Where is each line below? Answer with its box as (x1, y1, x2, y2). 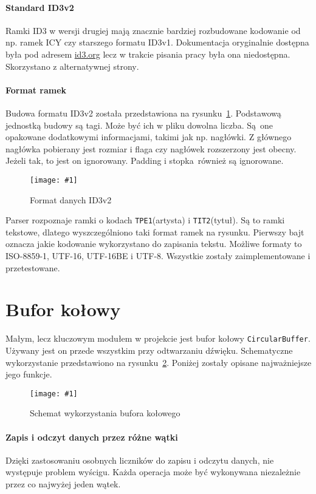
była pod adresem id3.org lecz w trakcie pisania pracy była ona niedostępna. (5, 47, 290, 60)
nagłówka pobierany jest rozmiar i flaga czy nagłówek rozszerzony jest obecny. (5, 142, 297, 155)
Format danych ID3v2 (30, 193, 112, 206)
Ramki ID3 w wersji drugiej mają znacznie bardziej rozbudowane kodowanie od (5, 24, 301, 36)
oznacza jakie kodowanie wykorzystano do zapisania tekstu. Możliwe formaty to (5, 237, 302, 250)
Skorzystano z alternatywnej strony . (5, 59, 139, 72)
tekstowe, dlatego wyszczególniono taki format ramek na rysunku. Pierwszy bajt (5, 225, 304, 238)
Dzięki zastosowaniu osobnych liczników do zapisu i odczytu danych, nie (5, 453, 274, 466)
